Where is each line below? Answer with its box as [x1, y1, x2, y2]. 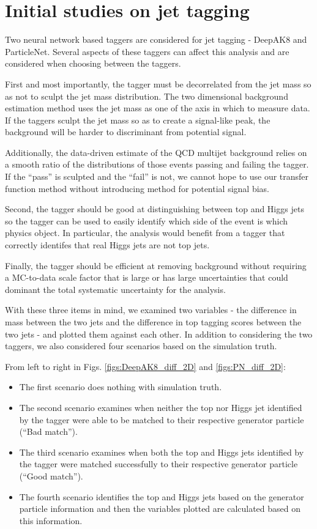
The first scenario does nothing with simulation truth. [19, 380, 222, 393]
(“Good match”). [19, 469, 83, 482]
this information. [19, 514, 83, 527]
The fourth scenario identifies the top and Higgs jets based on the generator [19, 490, 304, 503]
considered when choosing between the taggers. [5, 57, 181, 70]
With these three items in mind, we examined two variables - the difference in [5, 303, 297, 316]
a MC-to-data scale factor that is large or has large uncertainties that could [5, 271, 288, 284]
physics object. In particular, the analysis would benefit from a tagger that [5, 226, 285, 239]
